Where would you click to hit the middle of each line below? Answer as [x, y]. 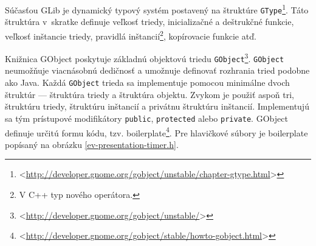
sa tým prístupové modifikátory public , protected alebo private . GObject [146, 118]
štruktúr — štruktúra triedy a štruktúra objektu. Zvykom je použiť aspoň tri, [149, 94]
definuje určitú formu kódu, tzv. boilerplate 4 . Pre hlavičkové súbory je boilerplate [156, 132]
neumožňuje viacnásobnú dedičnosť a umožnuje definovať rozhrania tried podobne [157, 70]
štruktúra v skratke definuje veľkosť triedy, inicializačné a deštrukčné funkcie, [149, 22]
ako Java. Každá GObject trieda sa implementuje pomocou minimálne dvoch [147, 83]
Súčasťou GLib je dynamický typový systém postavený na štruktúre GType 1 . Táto [157, 9]
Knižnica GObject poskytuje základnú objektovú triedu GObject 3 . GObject [145, 58]
